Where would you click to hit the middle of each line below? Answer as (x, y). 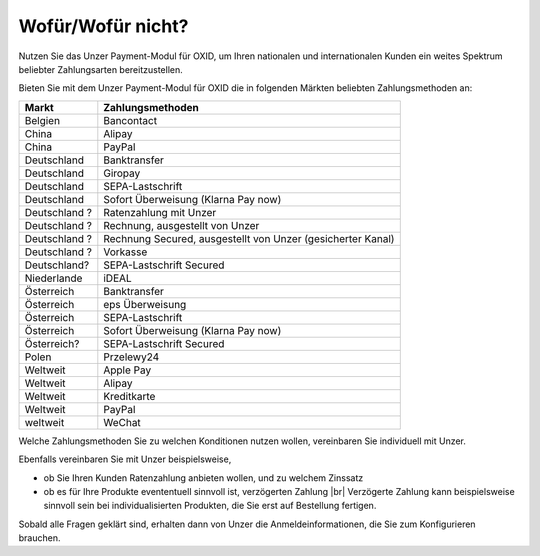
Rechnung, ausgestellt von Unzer (181, 225)
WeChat (122, 422)
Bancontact (130, 120)
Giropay (122, 173)
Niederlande (53, 278)
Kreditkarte (129, 396)
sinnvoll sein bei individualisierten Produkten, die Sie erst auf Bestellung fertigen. (210, 506)
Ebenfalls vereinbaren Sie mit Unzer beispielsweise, (125, 459)
